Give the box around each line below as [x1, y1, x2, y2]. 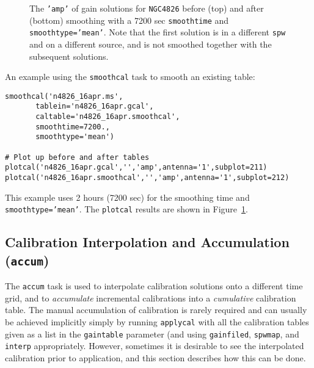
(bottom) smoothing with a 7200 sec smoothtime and [29, 13, 229, 26]
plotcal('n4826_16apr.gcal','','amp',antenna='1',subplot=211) [5, 163, 268, 172]
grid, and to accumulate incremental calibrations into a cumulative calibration [5, 291, 296, 304]
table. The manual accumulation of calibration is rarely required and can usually [5, 303, 307, 316]
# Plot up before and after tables [5, 153, 150, 162]
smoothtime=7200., [35, 122, 110, 131]
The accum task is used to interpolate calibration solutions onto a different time [5, 280, 303, 292]
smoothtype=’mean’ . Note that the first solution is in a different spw [29, 26, 286, 38]
